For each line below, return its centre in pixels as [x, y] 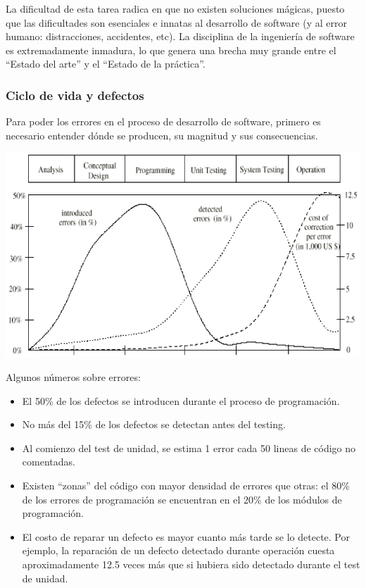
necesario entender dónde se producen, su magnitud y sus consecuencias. [162, 135]
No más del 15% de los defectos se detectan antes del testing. [154, 424]
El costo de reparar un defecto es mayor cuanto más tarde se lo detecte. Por [186, 536]
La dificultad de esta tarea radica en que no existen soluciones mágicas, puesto [175, 8]
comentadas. [49, 462]
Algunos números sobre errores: [73, 377]
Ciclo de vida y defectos [75, 95]
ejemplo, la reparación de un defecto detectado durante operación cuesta [178, 550]
